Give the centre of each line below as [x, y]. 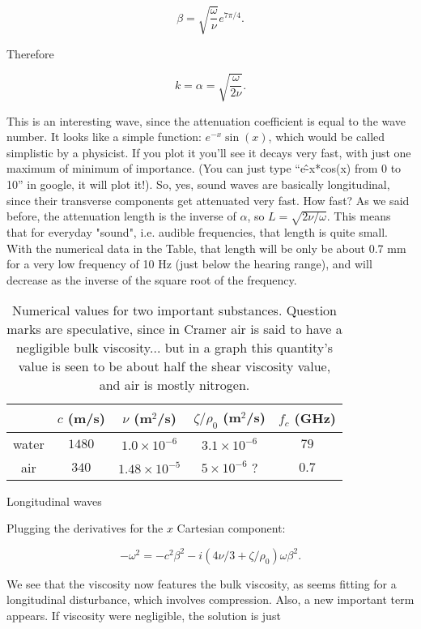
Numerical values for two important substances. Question [174, 310]
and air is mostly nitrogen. [174, 385]
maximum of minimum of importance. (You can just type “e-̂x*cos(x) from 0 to [204, 168]
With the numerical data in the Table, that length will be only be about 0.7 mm [206, 248]
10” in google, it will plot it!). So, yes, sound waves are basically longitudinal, [198, 184]
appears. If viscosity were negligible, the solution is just [144, 615]
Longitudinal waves [54, 501]
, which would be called [327, 137]
